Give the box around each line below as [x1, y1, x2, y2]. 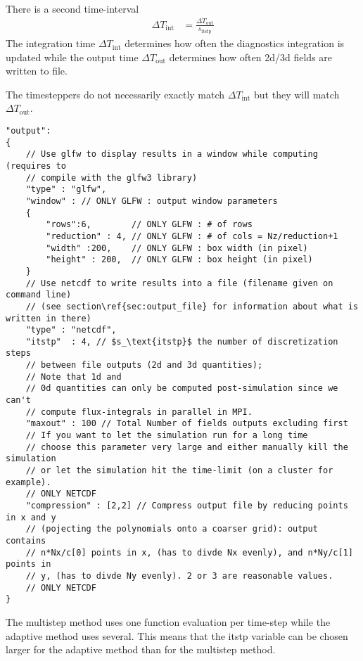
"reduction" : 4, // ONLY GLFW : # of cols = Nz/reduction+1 [46, 231, 338, 241]
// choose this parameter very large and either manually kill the [25, 442, 348, 452]
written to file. [6, 63, 68, 78]
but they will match [254, 86, 340, 101]
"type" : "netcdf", [25, 325, 117, 335]
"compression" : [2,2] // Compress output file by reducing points [25, 501, 348, 511]
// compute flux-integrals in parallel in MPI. [25, 406, 253, 417]
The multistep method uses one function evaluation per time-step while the [6, 614, 331, 629]
